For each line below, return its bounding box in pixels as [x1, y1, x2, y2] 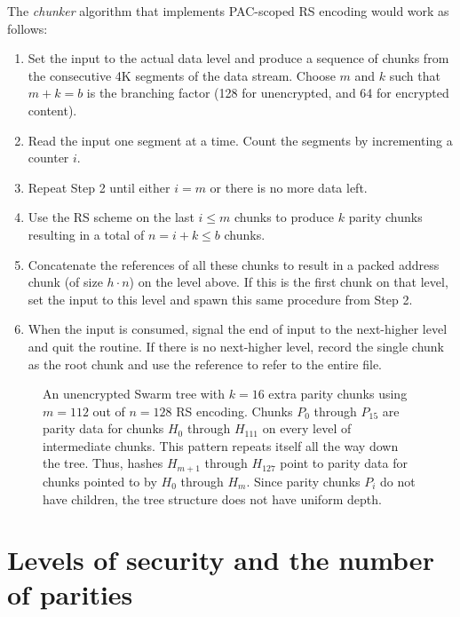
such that [389, 66, 440, 84]
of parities [7, 576, 133, 613]
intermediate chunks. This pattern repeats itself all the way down [43, 436, 399, 455]
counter [28, 148, 69, 167]
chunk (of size [28, 273, 103, 291]
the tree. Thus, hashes [43, 454, 163, 472]
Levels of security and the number [7, 542, 434, 578]
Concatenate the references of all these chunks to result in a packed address [28, 255, 440, 273]
